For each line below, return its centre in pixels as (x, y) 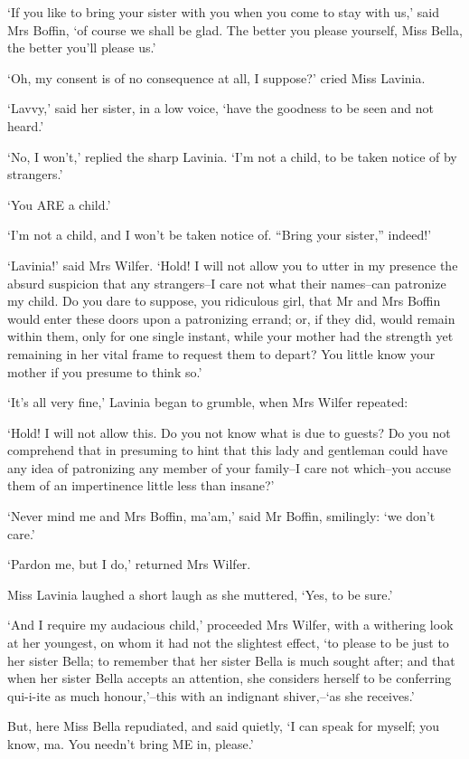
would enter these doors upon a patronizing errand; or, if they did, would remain (231, 318)
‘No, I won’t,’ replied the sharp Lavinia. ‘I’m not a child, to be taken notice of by (232, 156)
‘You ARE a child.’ (59, 204)
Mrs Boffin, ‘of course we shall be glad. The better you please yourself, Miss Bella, (235, 29)
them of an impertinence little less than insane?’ (141, 485)
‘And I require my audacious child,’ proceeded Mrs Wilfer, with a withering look (230, 625)
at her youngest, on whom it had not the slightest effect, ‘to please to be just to (228, 643)
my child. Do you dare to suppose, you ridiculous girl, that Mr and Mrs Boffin (224, 301)
